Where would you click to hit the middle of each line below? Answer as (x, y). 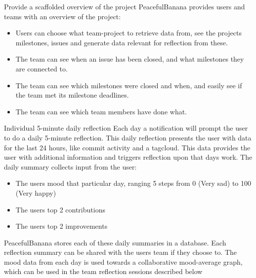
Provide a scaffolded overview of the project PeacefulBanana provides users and (125, 6)
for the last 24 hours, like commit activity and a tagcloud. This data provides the (127, 147)
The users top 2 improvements (62, 226)
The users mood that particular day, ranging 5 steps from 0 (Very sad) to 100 (133, 183)
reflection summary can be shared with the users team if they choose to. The (121, 252)
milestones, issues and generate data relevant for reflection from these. (122, 42)
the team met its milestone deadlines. (72, 95)
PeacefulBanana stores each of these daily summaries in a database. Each (115, 242)
